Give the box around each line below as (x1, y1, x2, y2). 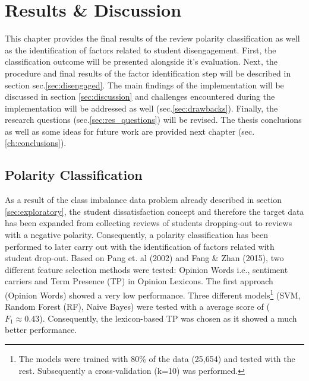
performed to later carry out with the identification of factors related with (5, 240, 275, 252)
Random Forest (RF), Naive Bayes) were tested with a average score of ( (5, 300, 270, 313)
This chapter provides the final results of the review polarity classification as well (5, 32, 300, 45)
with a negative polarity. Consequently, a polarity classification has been (5, 228, 268, 241)
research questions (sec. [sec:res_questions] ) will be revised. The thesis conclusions (5, 113, 302, 126)
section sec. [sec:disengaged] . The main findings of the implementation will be (5, 78, 284, 91)
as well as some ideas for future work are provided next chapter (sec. (5, 125, 255, 137)
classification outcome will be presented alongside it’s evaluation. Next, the (5, 55, 278, 68)
